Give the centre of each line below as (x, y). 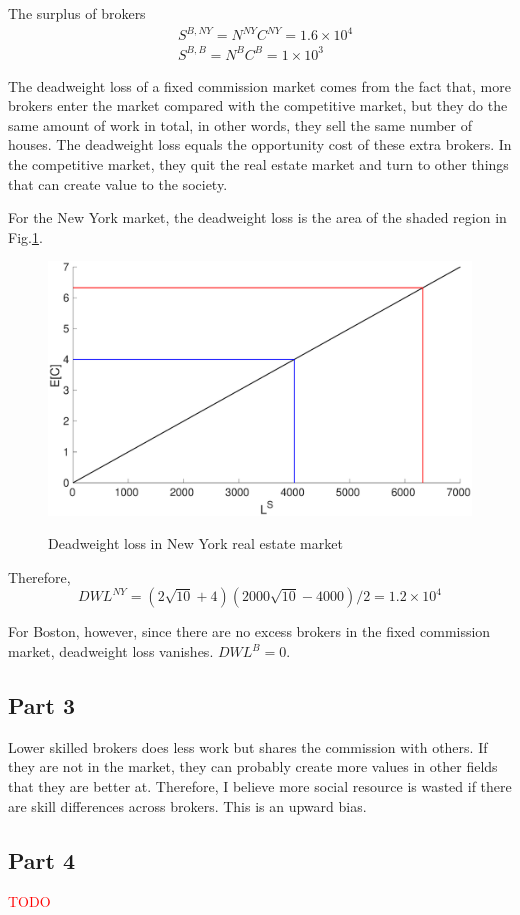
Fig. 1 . (25, 236)
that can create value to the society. (118, 183)
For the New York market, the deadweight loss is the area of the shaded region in (257, 217)
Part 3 (42, 705)
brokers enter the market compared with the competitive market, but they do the (258, 105)
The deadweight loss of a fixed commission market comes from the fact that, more (259, 85)
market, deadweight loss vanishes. (111, 651)
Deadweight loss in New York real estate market (195, 543)
